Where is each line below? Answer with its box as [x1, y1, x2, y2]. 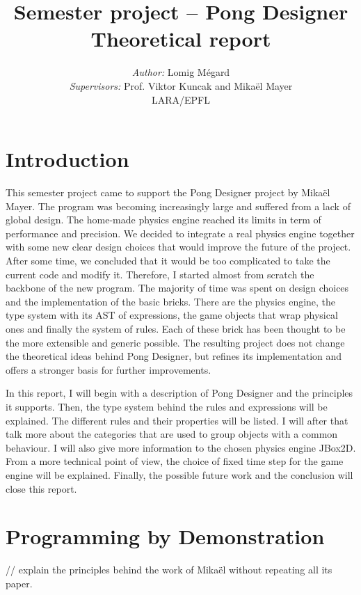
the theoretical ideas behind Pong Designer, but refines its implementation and [6, 349, 342, 363]
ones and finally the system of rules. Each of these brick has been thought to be [6, 321, 346, 335]
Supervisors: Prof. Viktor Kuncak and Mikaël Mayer [69, 78, 293, 93]
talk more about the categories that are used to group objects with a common [6, 427, 338, 441]
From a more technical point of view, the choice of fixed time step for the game [6, 454, 344, 468]
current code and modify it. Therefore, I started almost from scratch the [6, 267, 314, 281]
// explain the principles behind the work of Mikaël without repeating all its [6, 562, 332, 577]
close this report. [6, 481, 77, 495]
